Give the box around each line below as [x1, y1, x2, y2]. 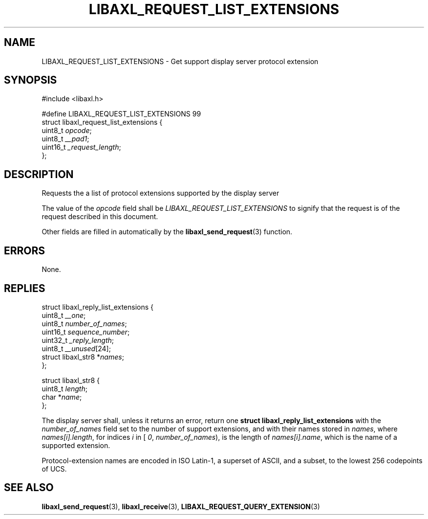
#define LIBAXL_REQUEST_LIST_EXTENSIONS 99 [42, 110, 201, 118]
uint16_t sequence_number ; [42, 327, 130, 336]
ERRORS [4, 244, 45, 257]
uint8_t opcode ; [42, 126, 92, 135]
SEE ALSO [4, 481, 54, 494]
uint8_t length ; [42, 384, 87, 393]
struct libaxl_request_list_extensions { [42, 118, 163, 127]
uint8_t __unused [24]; [42, 344, 111, 353]
